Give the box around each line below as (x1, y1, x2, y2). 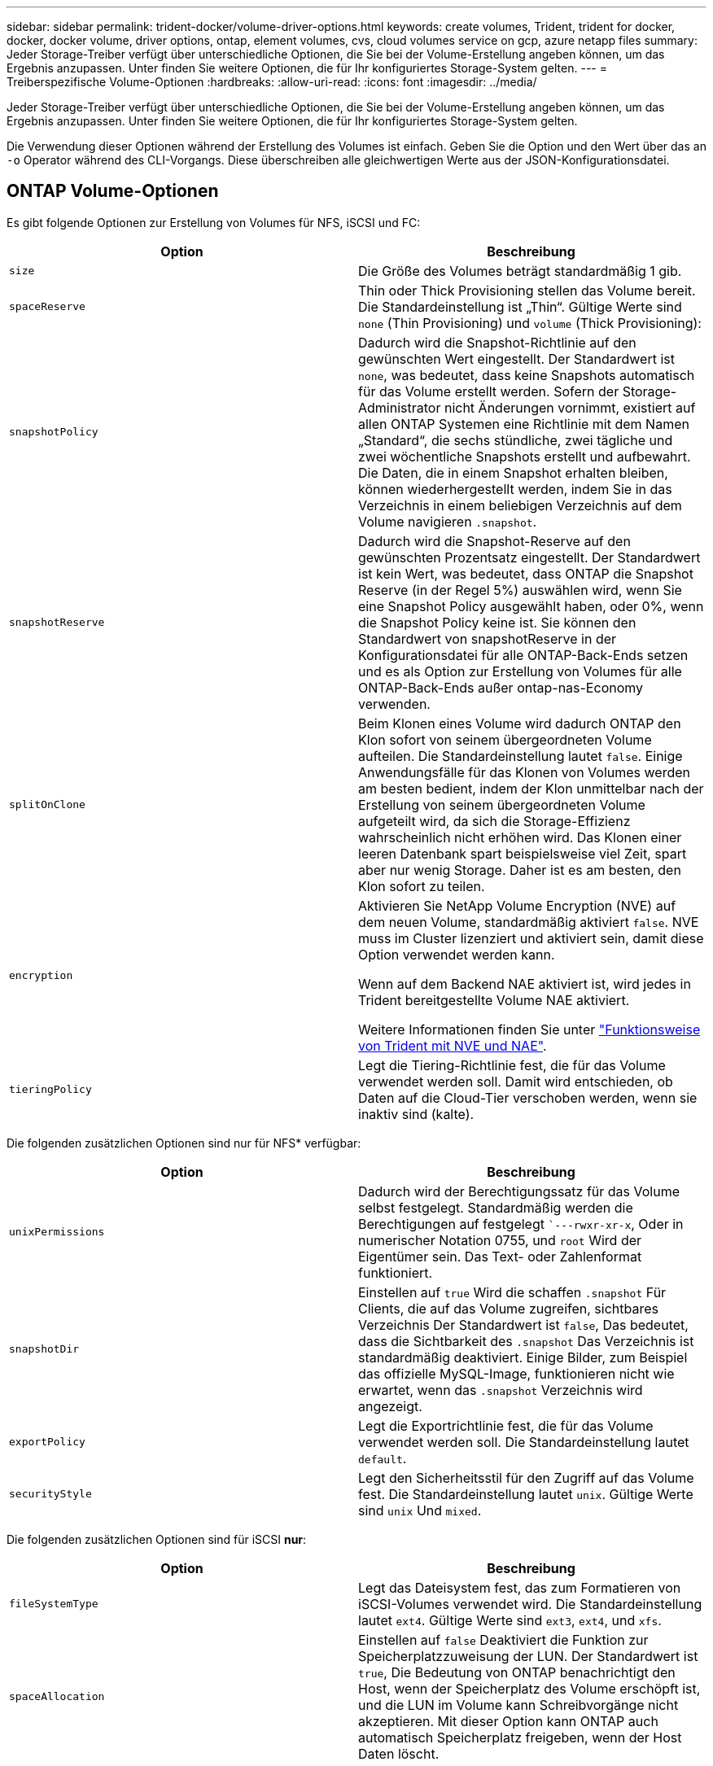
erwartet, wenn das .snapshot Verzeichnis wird (358, 1381, 643, 1398)
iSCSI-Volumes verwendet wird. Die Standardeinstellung (358, 1595, 702, 1612)
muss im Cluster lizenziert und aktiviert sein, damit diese (358, 929, 704, 946)
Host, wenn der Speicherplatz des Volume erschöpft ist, (358, 1680, 701, 1697)
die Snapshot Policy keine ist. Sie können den (358, 614, 636, 631)
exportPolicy (9, 1436, 85, 1449)
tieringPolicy (9, 1083, 92, 1096)
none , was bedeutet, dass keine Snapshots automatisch (358, 366, 695, 383)
